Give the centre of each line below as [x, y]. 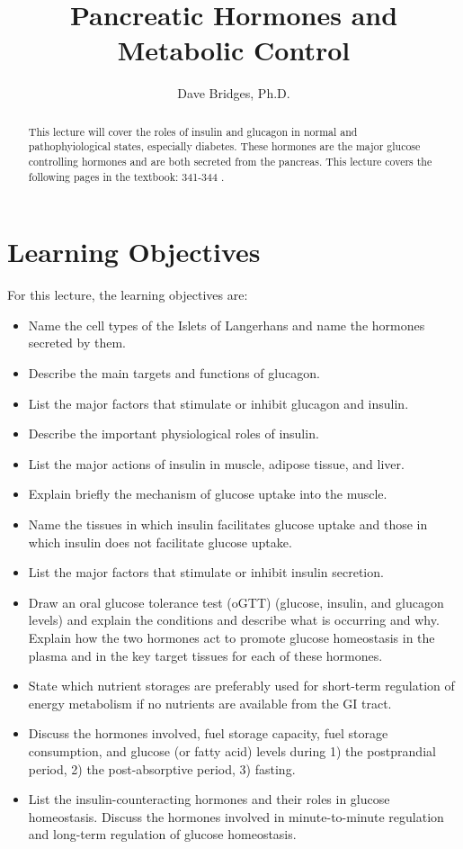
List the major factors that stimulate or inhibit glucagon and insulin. [218, 403]
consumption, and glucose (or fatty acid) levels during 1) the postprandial [232, 750]
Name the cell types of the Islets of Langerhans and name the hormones [227, 325]
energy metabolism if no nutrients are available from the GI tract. [210, 703]
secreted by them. [77, 343]
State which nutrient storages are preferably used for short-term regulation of [241, 686]
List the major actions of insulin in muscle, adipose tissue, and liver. [216, 463]
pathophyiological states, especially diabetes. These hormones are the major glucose [224, 146]
